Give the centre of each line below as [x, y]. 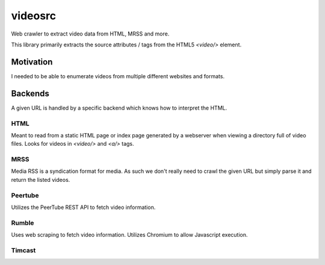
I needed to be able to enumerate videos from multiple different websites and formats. [118, 76]
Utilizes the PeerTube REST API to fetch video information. [83, 207]
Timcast [23, 250]
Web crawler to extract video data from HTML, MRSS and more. [90, 34]
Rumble [23, 223]
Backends [30, 93]
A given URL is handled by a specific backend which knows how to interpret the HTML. [119, 108]
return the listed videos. [41, 179]
